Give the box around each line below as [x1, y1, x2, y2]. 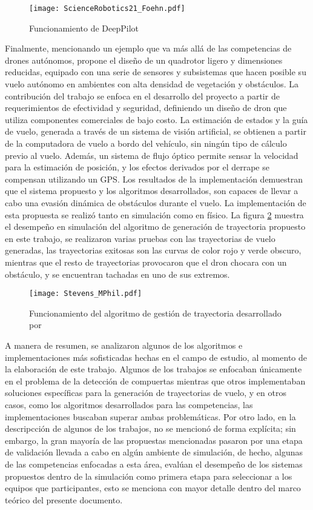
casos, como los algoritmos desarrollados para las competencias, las [5, 398, 253, 411]
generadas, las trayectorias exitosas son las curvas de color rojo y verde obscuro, [5, 244, 301, 257]
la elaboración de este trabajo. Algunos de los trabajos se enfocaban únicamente [5, 363, 302, 375]
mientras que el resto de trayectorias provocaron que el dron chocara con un [5, 255, 287, 268]
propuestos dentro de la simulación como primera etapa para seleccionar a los [5, 469, 292, 482]
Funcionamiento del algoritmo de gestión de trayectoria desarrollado [29, 306, 282, 319]
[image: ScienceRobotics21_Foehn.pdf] [29, 4, 185, 13]
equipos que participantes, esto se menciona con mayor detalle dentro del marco [5, 481, 301, 494]
